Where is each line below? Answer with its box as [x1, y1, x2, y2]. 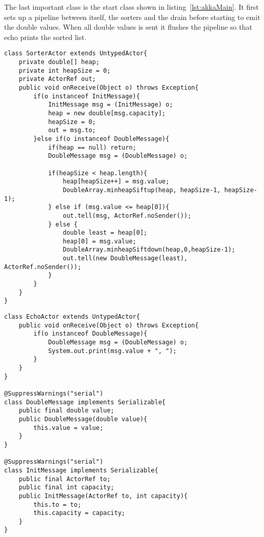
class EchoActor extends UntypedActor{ [4, 313, 140, 321]
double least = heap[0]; [63, 229, 148, 237]
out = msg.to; [48, 127, 96, 134]
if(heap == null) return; [48, 143, 136, 151]
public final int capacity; [18, 484, 114, 491]
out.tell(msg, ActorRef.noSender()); [63, 212, 192, 219]
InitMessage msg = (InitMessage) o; [48, 101, 173, 109]
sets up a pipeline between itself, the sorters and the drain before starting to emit [4, 11, 260, 22]
